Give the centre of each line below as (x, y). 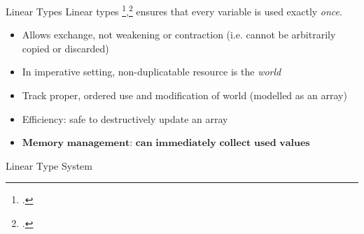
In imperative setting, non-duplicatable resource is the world (152, 72)
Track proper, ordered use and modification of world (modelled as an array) (184, 95)
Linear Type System (49, 165)
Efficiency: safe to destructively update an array (125, 118)
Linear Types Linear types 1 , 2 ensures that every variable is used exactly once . (174, 10)
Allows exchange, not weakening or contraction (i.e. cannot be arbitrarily (179, 35)
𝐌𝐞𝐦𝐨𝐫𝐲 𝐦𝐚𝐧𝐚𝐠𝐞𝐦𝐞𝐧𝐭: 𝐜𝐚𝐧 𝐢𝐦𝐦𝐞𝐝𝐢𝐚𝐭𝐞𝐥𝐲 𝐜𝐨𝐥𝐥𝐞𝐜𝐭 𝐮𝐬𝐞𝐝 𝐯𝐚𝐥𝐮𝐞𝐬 (166, 144)
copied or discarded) (65, 48)
